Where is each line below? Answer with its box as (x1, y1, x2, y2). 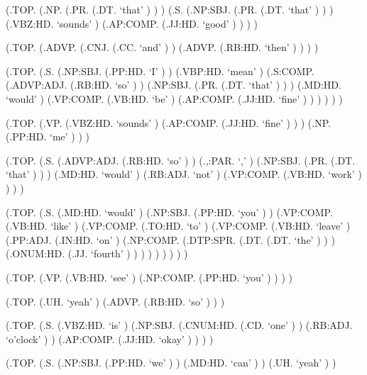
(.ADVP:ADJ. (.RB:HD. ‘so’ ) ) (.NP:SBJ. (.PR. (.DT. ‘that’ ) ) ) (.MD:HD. (6, 77, 341, 92)
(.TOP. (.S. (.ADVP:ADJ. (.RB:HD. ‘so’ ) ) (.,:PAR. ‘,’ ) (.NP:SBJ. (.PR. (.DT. (6, 152, 356, 167)
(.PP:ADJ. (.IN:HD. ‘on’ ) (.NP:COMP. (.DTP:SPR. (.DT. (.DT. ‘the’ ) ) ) (6, 232, 335, 247)
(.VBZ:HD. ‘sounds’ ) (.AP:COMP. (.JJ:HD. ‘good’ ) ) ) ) (6, 16, 258, 30)
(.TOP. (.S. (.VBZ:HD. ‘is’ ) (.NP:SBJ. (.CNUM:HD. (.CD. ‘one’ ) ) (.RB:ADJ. (6, 318, 353, 332)
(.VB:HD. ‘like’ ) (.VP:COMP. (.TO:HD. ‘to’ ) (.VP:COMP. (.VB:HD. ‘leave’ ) (6, 218, 351, 233)
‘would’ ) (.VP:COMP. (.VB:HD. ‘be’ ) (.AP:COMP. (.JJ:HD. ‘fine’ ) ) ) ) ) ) (6, 91, 343, 106)
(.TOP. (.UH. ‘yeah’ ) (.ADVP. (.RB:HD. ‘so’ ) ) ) (6, 293, 225, 308)
